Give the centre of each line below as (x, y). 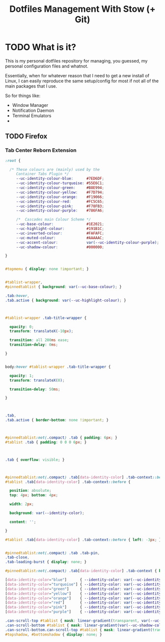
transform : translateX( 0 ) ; (37, 380)
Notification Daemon (33, 110)
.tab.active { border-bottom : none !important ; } (57, 420)
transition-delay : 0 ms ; (34, 345)
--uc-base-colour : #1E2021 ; (60, 224)
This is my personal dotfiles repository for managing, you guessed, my (76, 61)
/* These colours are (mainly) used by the (55, 169)
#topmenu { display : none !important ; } (47, 269)
